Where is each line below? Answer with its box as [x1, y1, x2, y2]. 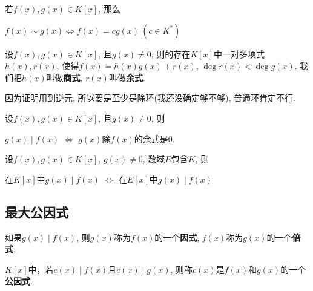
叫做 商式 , [46, 71, 83, 83]
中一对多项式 [213, 47, 265, 60]
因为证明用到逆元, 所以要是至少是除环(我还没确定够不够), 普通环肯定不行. [5, 91, 295, 104]
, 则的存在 [151, 47, 191, 60]
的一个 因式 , [154, 231, 200, 243]
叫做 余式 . [108, 71, 145, 83]
